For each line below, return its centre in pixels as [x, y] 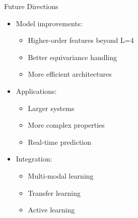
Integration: [34, 159]
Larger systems [51, 108]
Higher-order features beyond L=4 [81, 40]
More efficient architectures [70, 74]
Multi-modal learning [61, 175]
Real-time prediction [60, 142]
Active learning [51, 210]
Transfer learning [54, 193]
